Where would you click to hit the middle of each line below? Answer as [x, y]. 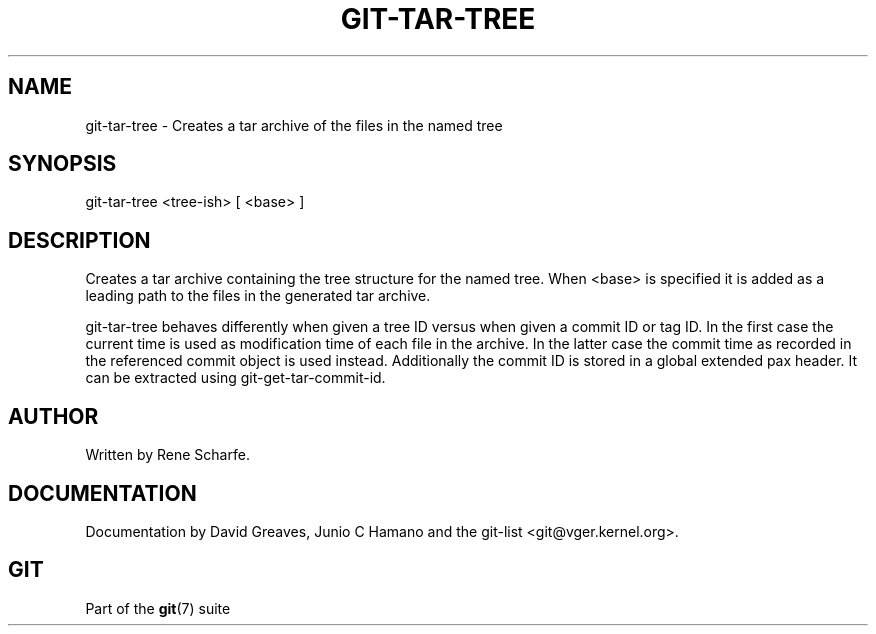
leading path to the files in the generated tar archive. [258, 296]
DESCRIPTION [79, 240]
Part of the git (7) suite [158, 608]
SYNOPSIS [62, 164]
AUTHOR [53, 416]
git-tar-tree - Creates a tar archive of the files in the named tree [294, 125]
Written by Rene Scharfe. [167, 455]
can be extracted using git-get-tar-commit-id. [235, 378]
